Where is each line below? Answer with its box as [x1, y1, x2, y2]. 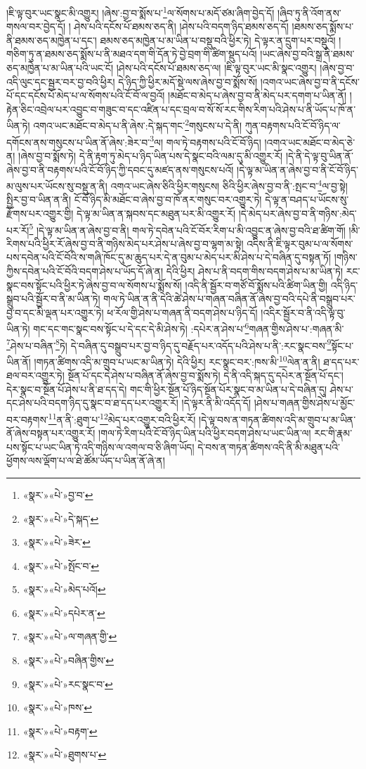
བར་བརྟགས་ [6, 412, 48, 426]
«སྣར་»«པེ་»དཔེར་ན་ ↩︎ [22, 605, 105, 620]
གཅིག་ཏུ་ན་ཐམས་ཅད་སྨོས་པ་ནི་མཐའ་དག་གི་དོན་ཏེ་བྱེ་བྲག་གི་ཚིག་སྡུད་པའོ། [6, 46, 257, 61]
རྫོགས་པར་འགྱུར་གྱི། [6, 205, 74, 220]
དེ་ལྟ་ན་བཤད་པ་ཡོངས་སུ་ [265, 192, 349, 207]
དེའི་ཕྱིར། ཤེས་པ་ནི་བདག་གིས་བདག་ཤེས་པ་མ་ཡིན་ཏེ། [166, 263, 343, 278]
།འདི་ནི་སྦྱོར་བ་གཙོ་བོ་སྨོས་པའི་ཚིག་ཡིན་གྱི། [185, 277, 328, 292]
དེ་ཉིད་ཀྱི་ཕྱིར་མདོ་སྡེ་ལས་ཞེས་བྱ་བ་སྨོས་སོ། [118, 74, 258, 89]
